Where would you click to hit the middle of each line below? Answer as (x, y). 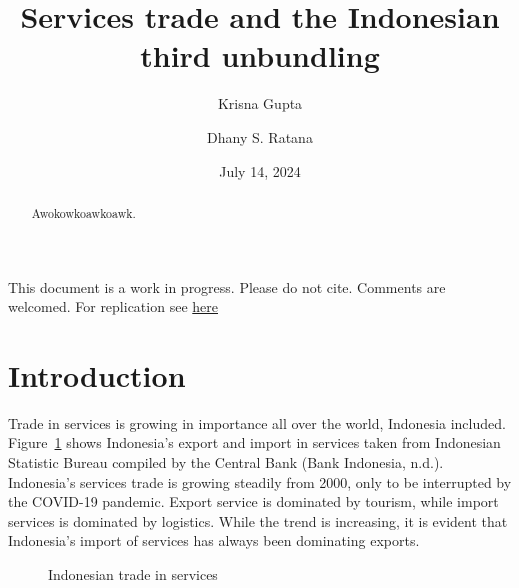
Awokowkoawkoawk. (83, 212)
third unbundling (260, 55)
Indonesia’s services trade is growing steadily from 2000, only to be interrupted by (260, 481)
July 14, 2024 (260, 170)
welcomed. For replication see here (113, 306)
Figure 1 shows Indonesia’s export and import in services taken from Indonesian (254, 442)
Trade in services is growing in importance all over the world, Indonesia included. (257, 422)
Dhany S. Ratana (260, 136)
